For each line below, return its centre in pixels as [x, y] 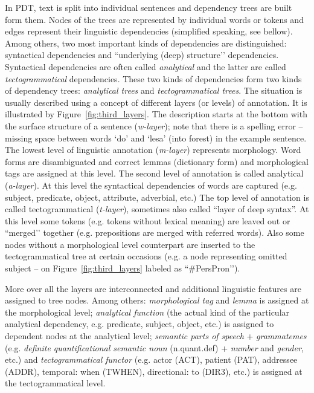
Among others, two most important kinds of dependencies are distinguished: [146, 43]
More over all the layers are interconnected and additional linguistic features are [153, 288]
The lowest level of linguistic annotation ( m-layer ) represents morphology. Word [153, 150]
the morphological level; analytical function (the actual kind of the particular [147, 312]
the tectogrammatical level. [55, 383]
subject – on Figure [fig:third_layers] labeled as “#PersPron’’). [123, 268]
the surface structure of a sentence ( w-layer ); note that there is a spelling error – [154, 125]
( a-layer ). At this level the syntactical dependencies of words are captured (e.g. [151, 185]
